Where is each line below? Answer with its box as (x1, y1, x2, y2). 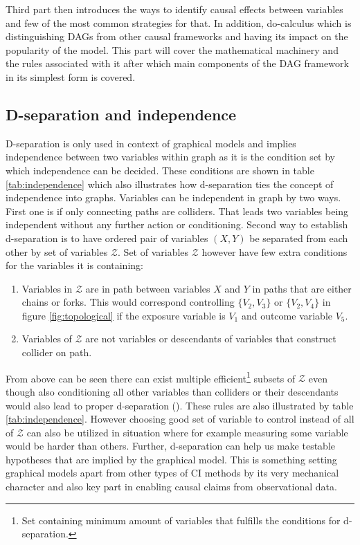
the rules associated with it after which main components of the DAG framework (6, 56, 349, 71)
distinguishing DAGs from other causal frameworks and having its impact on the (6, 29, 348, 44)
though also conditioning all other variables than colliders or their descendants (6, 384, 339, 398)
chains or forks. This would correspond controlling (21, 295, 235, 309)
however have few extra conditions (201, 244, 348, 259)
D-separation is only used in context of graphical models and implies (6, 136, 296, 150)
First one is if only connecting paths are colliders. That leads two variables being (6, 203, 349, 218)
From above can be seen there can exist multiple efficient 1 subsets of (6, 369, 296, 385)
